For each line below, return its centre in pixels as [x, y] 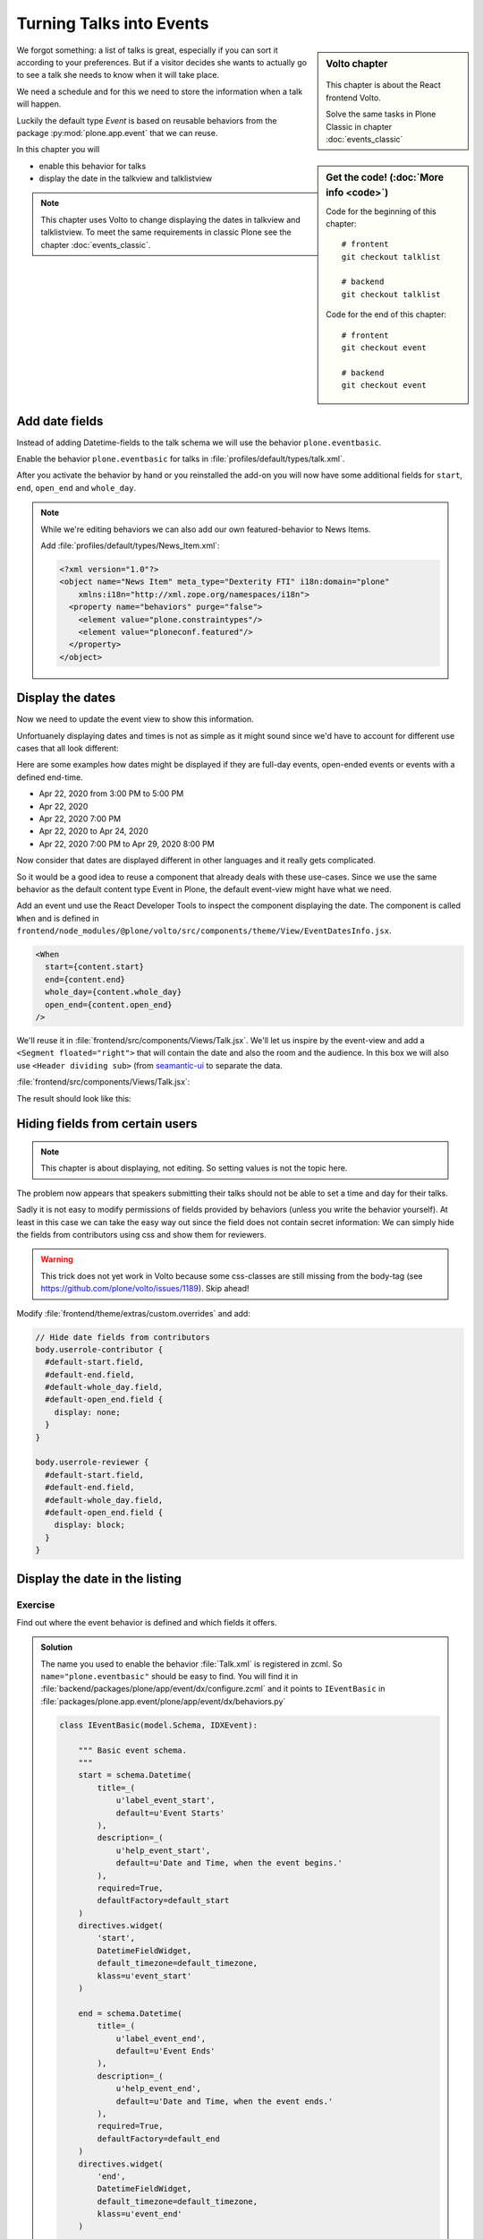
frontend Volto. [354, 98]
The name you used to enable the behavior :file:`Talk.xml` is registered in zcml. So [192, 1664]
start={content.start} [95, 967]
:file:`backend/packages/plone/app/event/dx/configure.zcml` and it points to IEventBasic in [213, 1689]
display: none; [87, 1412]
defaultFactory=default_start [163, 1900]
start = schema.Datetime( [135, 1775]
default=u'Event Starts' [170, 1813]
